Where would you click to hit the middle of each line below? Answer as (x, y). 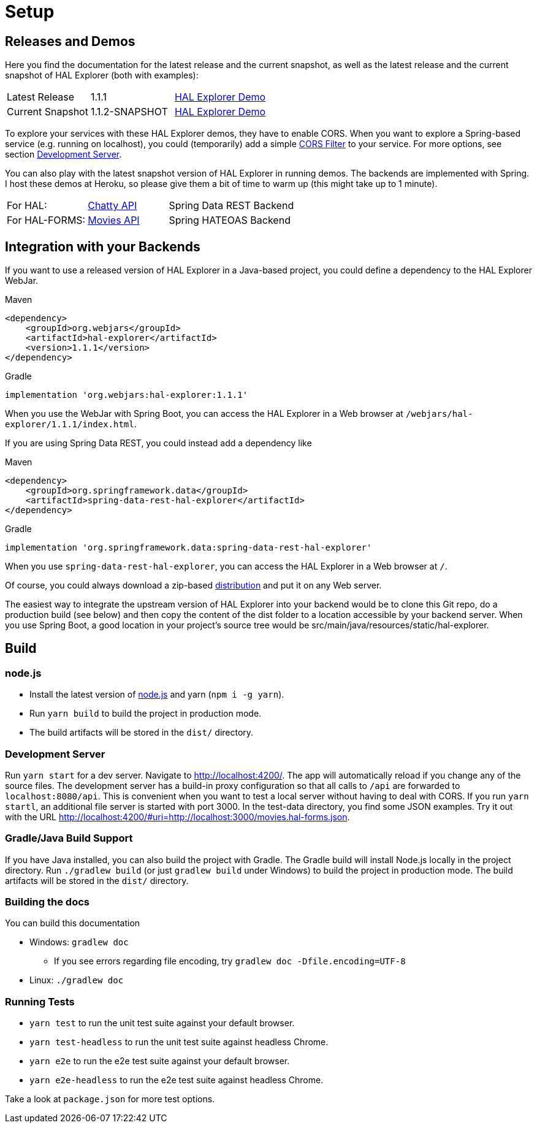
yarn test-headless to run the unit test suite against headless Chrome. (179, 1042)
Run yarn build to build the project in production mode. (146, 714)
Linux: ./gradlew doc (77, 980)
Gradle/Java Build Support (69, 838)
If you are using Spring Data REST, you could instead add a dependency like (158, 443)
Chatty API (112, 206)
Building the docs (47, 902)
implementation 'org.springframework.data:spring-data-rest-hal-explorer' (189, 548)
